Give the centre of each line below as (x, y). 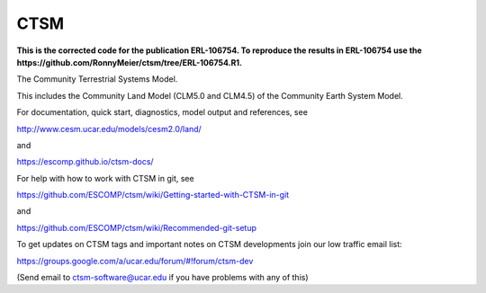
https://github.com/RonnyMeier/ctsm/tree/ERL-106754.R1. (130, 62)
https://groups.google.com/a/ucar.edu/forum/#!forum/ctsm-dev (135, 261)
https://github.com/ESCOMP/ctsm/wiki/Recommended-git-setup (136, 227)
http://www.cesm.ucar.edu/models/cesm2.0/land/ (109, 129)
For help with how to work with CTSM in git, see (105, 178)
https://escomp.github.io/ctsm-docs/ (85, 162)
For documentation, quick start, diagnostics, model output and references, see (162, 112)
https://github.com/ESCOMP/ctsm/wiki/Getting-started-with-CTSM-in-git (153, 195)
